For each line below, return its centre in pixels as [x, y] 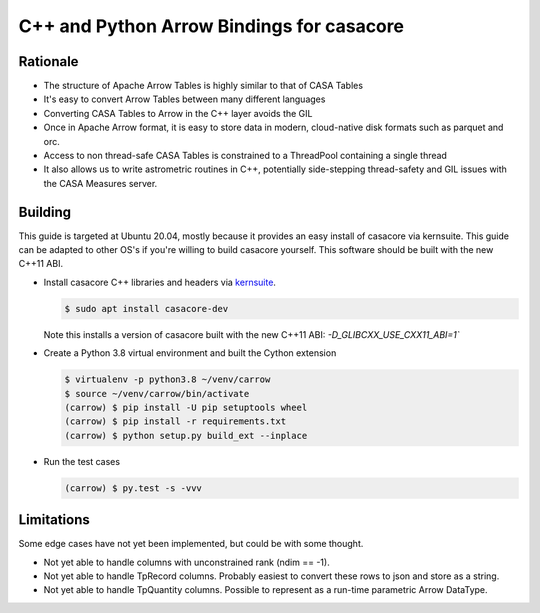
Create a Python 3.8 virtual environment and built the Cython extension [190, 353]
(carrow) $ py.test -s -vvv [133, 488]
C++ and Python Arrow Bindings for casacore [211, 26]
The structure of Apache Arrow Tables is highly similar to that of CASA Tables [203, 86]
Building [45, 211]
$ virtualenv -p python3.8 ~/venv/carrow [167, 379]
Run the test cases [81, 461]
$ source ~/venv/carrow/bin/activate [157, 393]
